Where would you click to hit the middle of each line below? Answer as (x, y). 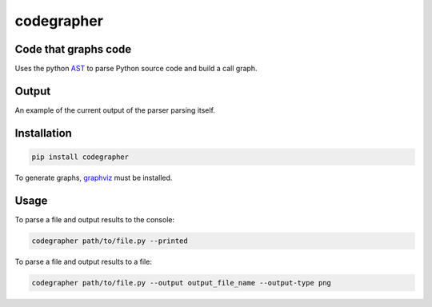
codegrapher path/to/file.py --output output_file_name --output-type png (182, 283)
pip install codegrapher (80, 157)
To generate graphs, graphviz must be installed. (94, 177)
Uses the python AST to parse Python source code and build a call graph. (136, 69)
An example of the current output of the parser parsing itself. (115, 110)
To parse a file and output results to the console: (95, 219)
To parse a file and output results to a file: (83, 261)
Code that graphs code (73, 49)
